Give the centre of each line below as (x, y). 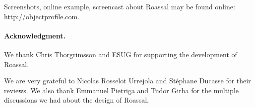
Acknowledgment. (35, 35)
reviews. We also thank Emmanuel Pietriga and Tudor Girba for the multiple (121, 90)
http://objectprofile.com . (42, 16)
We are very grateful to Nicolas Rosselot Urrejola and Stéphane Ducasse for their (127, 81)
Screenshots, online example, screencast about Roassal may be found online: (120, 6)
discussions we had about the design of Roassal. (76, 100)
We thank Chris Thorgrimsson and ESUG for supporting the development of (121, 54)
